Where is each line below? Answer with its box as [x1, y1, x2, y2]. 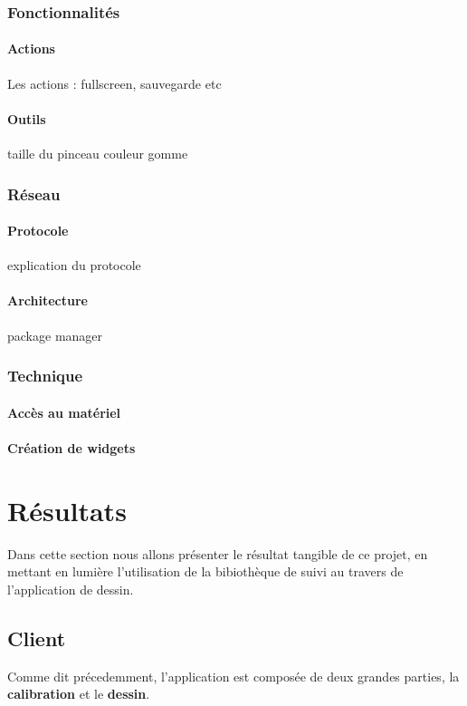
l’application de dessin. [7, 579, 134, 598]
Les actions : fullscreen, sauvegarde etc [7, 73, 222, 92]
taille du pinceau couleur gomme [7, 144, 188, 163]
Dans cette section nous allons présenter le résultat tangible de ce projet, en [7, 544, 428, 563]
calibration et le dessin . [7, 684, 150, 703]
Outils [7, 109, 46, 128]
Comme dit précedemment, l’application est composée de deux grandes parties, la [7, 666, 460, 685]
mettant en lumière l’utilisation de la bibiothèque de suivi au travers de [7, 562, 404, 581]
